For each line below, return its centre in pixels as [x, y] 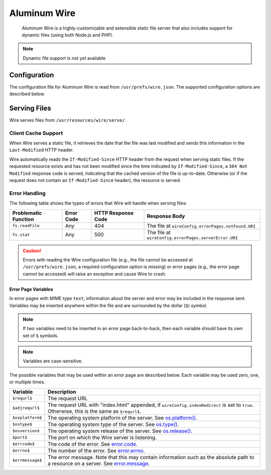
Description [62, 392]
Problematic [27, 213]
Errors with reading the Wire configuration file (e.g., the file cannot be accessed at [108, 260]
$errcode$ [24, 444]
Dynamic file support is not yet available [64, 58]
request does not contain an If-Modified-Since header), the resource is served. [95, 180]
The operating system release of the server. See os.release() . [120, 431]
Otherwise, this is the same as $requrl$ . [95, 411]
